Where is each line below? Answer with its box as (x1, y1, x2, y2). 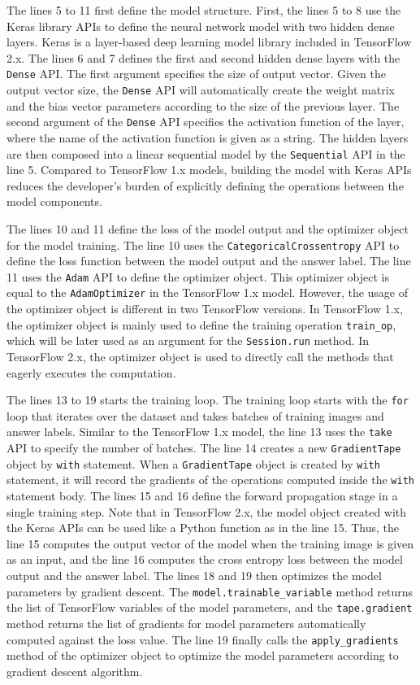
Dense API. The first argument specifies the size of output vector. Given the (6, 65, 386, 82)
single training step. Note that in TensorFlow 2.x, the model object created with (6, 503, 407, 520)
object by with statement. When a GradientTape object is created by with (6, 455, 380, 472)
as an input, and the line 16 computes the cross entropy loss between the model (6, 551, 403, 568)
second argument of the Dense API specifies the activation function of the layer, (6, 113, 405, 130)
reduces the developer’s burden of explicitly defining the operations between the (6, 177, 404, 194)
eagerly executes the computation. (6, 364, 176, 381)
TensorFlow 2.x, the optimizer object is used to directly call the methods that (6, 348, 394, 365)
